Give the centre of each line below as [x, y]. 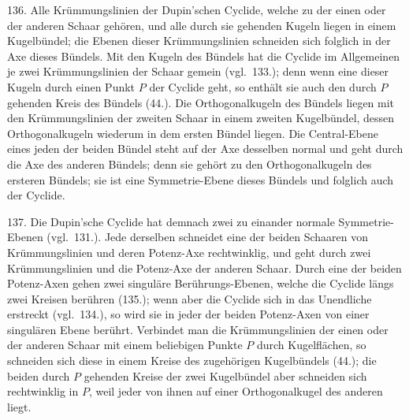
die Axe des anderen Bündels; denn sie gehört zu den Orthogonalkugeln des [190, 164]
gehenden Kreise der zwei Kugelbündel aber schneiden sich [225, 375]
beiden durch [39, 375]
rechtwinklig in [43, 391]
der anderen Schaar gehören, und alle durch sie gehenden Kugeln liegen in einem [202, 25]
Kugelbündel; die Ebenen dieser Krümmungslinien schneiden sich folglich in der [199, 41]
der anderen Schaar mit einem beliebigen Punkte [125, 345]
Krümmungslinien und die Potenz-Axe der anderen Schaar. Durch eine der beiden [204, 268]
